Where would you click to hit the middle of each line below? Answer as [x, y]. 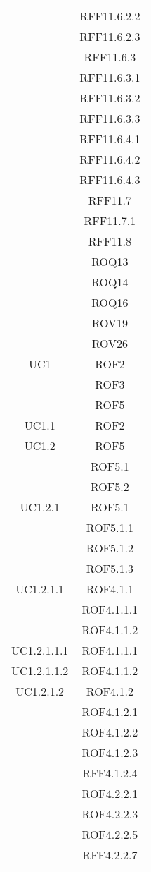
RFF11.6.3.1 [110, 77]
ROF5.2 [110, 486]
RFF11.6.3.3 [110, 118]
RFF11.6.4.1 [110, 139]
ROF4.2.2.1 [110, 793]
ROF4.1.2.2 [110, 732]
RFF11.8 [110, 241]
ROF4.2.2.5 [110, 834]
